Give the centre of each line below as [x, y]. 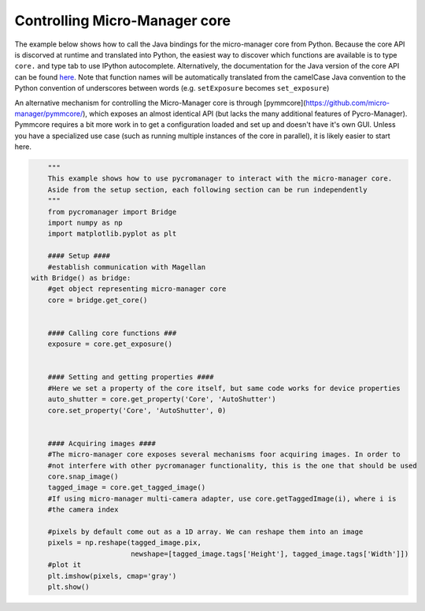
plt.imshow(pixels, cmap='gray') [112, 576]
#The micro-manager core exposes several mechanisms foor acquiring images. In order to [224, 455]
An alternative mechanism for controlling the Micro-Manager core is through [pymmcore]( [160, 102]
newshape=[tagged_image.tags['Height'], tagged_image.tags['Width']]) [270, 553]
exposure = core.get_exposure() [110, 344]
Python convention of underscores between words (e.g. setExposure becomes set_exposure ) [172, 88]
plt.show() [68, 587]
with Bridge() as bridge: [81, 278]
